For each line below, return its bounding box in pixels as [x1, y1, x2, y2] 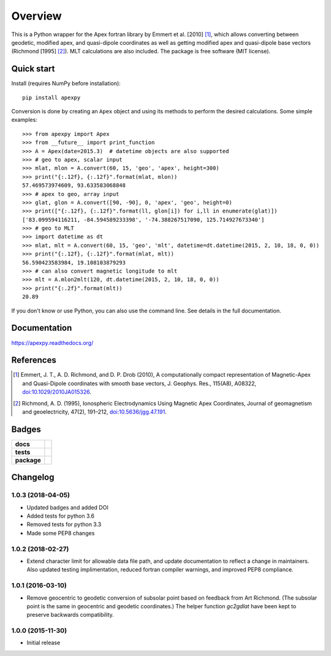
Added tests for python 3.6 [26, 512, 95, 520]
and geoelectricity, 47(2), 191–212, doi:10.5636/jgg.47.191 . [22, 408, 167, 415]
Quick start [11, 64, 55, 74]
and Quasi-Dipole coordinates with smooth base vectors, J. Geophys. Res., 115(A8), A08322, [22, 380, 257, 387]
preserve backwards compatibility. [26, 611, 115, 619]
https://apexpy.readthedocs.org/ [11, 339, 94, 346]
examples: [11, 116, 38, 124]
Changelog [11, 472, 55, 483]
